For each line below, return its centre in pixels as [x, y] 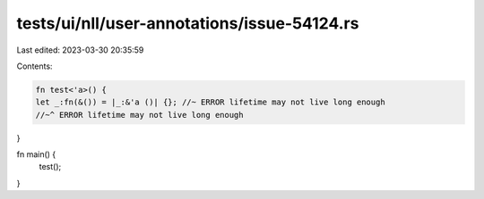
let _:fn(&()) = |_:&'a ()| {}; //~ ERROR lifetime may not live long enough [210, 102]
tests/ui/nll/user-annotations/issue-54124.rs [188, 23]
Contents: [35, 66]
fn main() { [36, 154]
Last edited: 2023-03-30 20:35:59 [80, 50]
